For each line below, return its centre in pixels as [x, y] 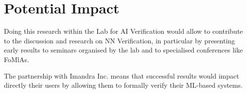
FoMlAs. [17, 59]
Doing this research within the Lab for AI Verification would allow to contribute [123, 31]
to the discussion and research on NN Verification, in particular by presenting [120, 40]
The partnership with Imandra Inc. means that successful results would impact [122, 75]
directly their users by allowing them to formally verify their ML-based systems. [123, 85]
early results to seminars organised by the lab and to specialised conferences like [123, 50]
